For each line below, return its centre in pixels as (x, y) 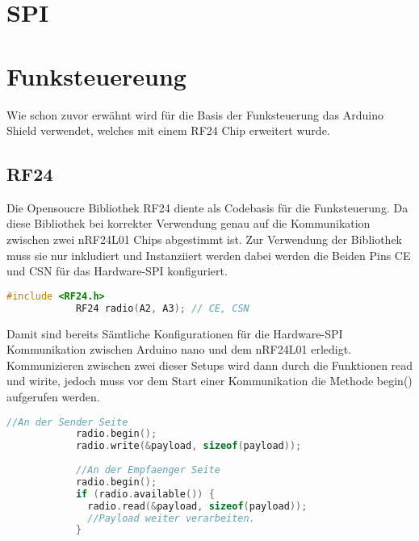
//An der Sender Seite (67, 422)
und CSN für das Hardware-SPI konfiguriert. (117, 271)
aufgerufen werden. (53, 396)
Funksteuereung (96, 75)
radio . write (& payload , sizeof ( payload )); (189, 446)
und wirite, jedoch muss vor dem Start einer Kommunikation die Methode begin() (209, 381)
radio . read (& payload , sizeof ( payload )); (197, 506)
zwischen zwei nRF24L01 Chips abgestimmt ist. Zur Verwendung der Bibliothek (205, 239)
